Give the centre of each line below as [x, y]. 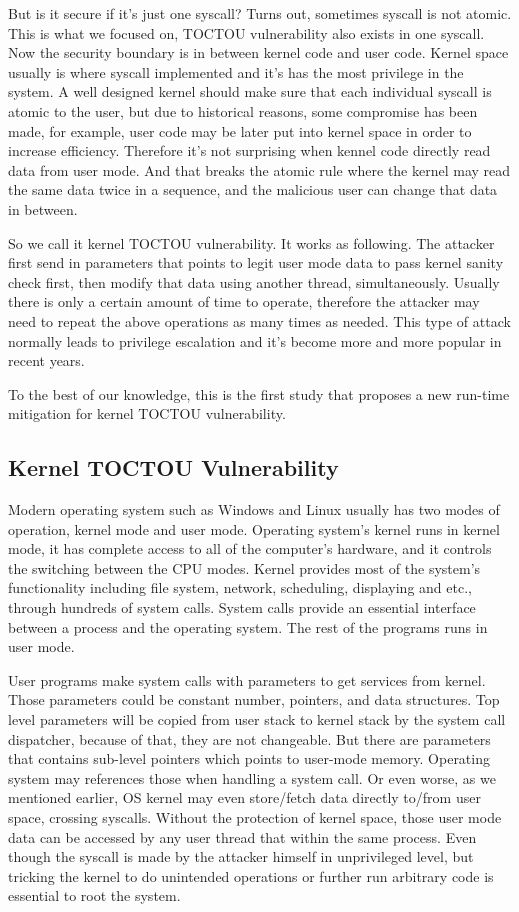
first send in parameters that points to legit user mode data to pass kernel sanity [256, 262]
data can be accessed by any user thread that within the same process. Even [242, 836]
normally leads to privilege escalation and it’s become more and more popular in [255, 340]
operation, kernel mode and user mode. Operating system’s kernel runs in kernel [254, 528]
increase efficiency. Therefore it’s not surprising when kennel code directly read [249, 150]
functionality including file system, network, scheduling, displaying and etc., [240, 587]
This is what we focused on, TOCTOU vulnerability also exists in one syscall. [246, 32]
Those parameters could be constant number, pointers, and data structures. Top [254, 699]
